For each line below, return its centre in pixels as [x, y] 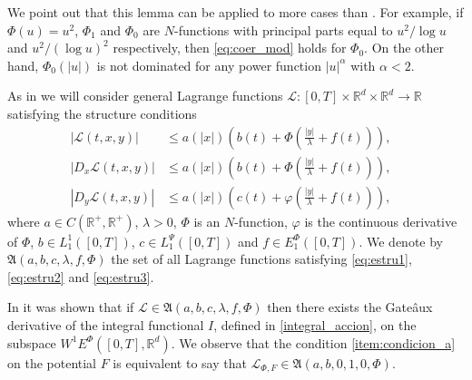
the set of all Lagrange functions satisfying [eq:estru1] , [261, 259]
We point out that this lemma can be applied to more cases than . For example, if [236, 12]
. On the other [404, 48]
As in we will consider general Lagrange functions [145, 96]
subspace [32, 342]
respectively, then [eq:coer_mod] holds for [230, 48]
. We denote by [401, 241]
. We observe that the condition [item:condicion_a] [313, 342]
